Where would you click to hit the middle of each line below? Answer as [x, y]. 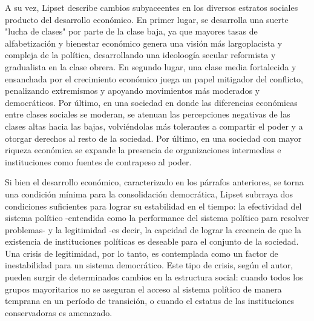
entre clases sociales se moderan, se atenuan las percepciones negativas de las [148, 114]
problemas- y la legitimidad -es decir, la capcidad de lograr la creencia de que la [153, 229]
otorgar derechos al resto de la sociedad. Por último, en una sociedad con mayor [153, 138]
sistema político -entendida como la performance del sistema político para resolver [157, 218]
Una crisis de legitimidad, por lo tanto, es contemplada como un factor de [142, 253]
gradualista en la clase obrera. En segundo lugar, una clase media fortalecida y [151, 66]
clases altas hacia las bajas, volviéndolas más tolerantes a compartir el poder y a [154, 126]
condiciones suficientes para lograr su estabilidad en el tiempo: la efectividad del [153, 206]
